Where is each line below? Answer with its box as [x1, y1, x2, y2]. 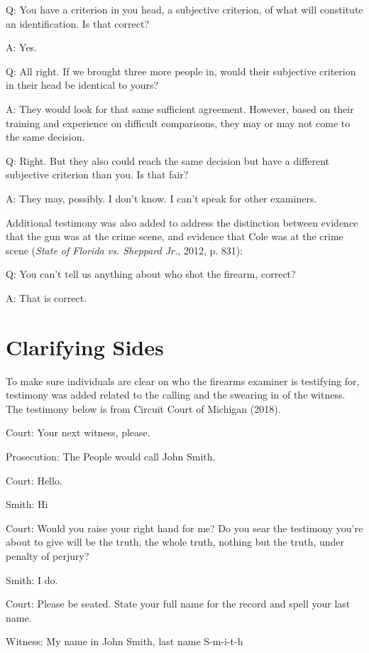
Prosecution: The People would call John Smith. [6, 449, 216, 463]
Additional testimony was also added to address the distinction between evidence [6, 215, 358, 230]
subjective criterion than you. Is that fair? [6, 167, 189, 182]
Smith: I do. [6, 572, 58, 587]
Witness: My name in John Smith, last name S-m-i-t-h [6, 634, 243, 649]
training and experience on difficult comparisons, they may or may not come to [6, 115, 351, 130]
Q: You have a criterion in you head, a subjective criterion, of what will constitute [6, 2, 363, 16]
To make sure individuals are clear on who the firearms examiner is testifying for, [6, 373, 360, 388]
